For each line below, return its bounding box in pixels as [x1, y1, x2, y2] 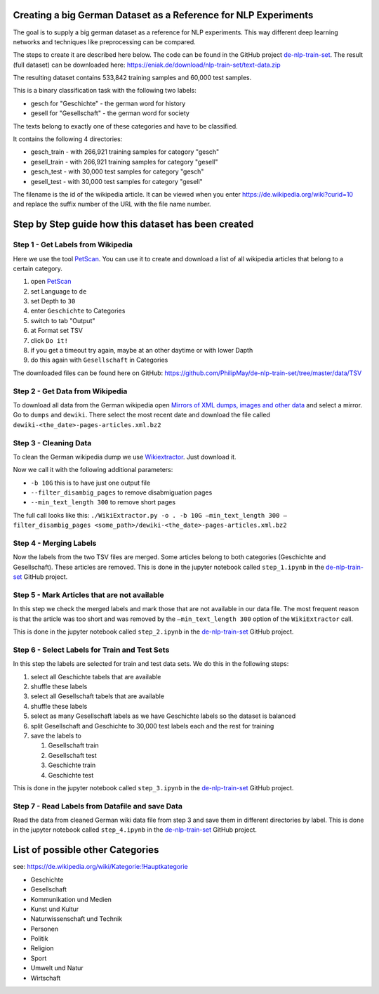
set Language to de [30, 287, 87, 295]
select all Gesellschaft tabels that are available [30, 692, 165, 700]
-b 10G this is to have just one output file [30, 478, 151, 487]
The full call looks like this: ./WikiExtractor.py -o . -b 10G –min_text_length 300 [13, 511, 280, 519]
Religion [30, 944, 54, 953]
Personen [30, 924, 59, 933]
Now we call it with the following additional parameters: [13, 466, 173, 474]
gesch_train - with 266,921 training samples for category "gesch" [30, 148, 220, 156]
